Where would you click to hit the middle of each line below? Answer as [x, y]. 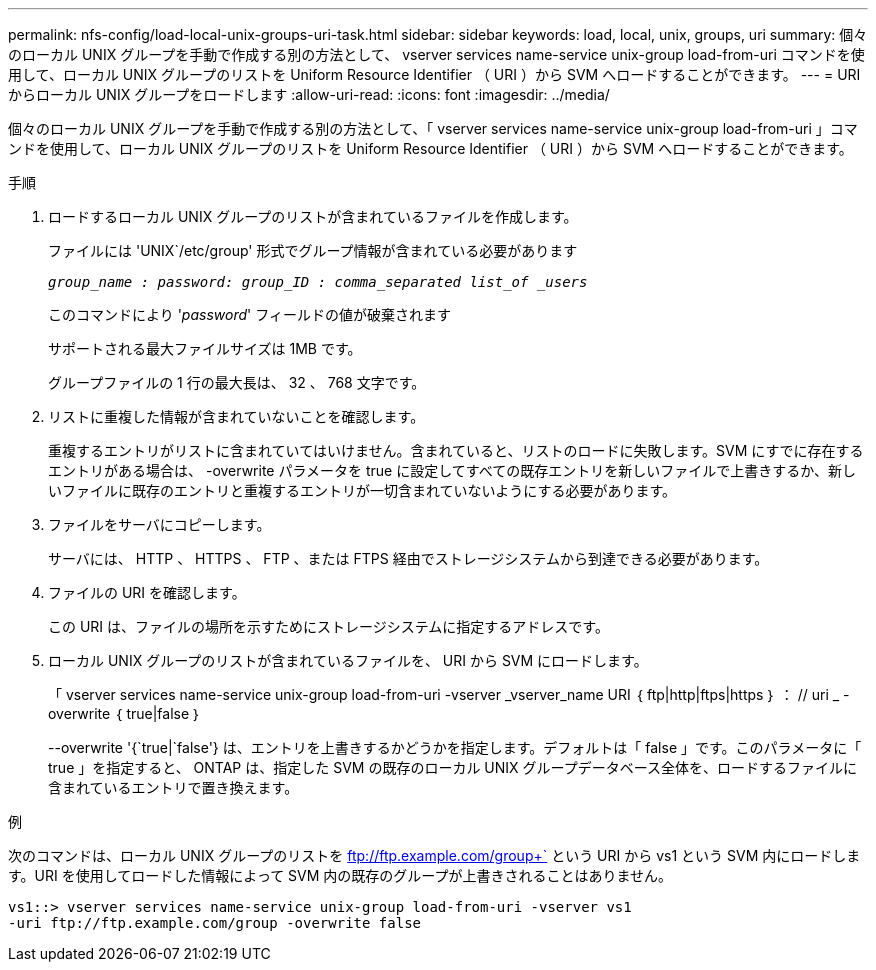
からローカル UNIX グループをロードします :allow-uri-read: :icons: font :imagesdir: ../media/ [309, 94]
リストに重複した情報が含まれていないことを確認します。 [236, 416]
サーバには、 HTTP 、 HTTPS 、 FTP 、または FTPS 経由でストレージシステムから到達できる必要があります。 [408, 558]
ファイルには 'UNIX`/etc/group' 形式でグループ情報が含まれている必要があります [313, 250]
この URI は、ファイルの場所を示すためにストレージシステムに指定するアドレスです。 [328, 626]
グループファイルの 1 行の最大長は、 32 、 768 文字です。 [237, 382]
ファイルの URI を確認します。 [147, 592]
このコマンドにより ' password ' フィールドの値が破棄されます [249, 314]
